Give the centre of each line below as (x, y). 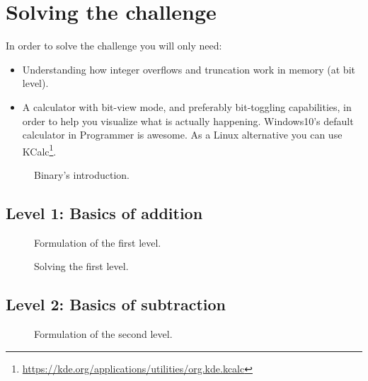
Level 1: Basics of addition (104, 212)
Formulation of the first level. (98, 242)
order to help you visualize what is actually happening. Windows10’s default (188, 121)
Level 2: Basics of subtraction (116, 304)
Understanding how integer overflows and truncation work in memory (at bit (189, 69)
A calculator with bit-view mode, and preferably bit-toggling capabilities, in (187, 106)
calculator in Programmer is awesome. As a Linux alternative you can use (182, 135)
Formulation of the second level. (103, 334)
